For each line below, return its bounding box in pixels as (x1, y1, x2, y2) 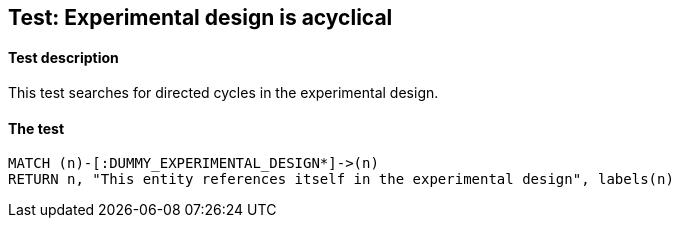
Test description (8, 48, 119, 66)
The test (8, 119, 65, 137)
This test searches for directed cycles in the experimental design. (8, 84, 439, 102)
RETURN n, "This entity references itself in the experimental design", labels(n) (8, 171, 674, 188)
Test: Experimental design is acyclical (8, 5, 393, 30)
